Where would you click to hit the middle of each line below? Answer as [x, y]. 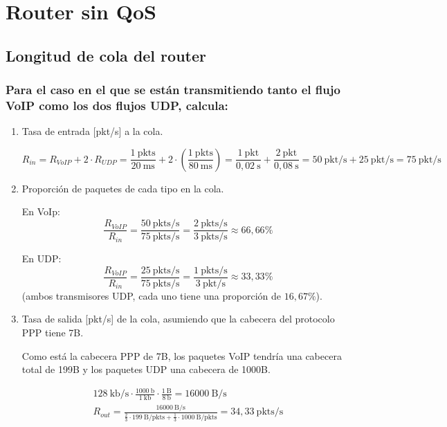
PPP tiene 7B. [53, 332]
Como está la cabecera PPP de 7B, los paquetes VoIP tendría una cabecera [182, 355]
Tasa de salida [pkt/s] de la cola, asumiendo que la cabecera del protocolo [178, 319]
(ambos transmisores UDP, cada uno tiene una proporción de [152, 295]
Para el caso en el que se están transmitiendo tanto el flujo [173, 90]
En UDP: [42, 258]
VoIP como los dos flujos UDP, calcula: [117, 105]
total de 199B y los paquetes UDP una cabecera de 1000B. [146, 369]
